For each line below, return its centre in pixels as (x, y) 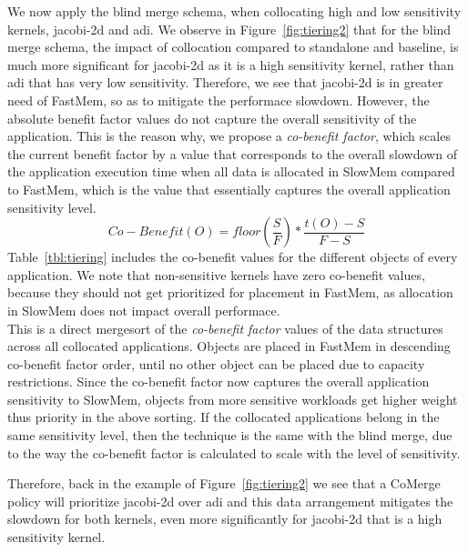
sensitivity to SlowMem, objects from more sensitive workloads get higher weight (233, 399)
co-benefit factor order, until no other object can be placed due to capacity (216, 363)
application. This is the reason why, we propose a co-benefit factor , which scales (229, 136)
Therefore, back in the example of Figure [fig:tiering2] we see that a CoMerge (224, 483)
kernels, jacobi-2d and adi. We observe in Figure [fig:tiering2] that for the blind (229, 29)
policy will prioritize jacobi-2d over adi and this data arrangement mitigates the (230, 501)
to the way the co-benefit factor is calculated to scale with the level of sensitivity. (234, 452)
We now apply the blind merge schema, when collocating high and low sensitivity (234, 11)
